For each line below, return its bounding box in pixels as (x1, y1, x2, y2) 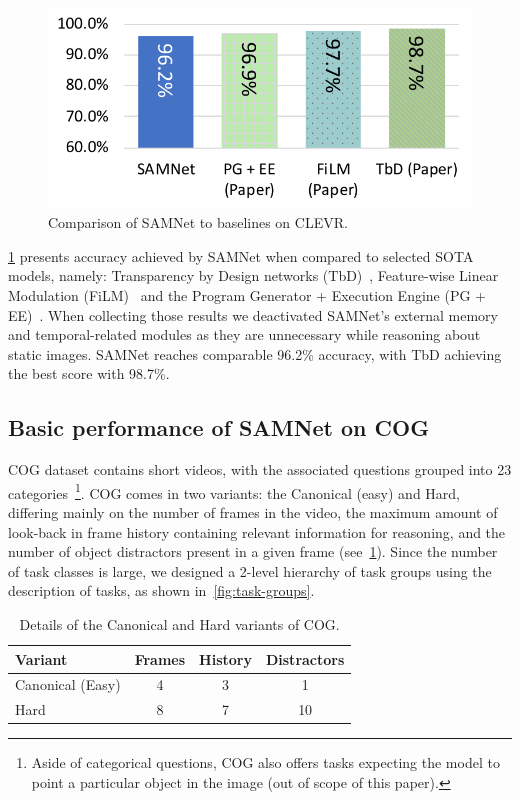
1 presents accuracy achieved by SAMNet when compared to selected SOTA (8, 245, 474, 266)
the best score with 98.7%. (8, 363, 170, 384)
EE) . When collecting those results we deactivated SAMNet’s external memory (8, 304, 498, 325)
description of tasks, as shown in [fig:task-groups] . (8, 580, 315, 601)
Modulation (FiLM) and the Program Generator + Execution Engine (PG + (8, 284, 486, 305)
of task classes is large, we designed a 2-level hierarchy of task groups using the (8, 560, 492, 581)
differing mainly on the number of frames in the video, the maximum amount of (8, 501, 498, 522)
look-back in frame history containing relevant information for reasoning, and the (8, 521, 506, 542)
